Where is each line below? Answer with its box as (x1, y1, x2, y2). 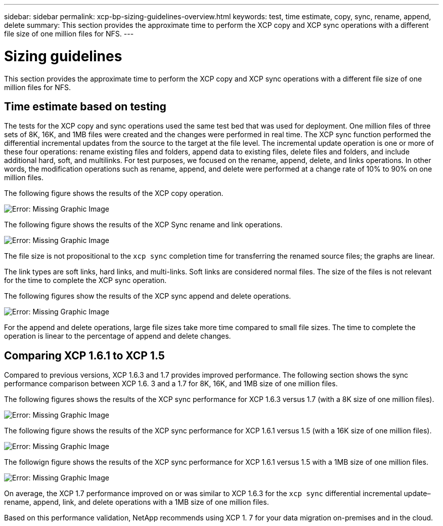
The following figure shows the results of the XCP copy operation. (4, 189, 224, 198)
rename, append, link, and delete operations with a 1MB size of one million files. (4, 498, 269, 507)
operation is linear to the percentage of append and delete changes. (4, 332, 231, 341)
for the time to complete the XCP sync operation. (4, 276, 167, 285)
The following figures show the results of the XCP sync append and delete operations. (4, 292, 291, 301)
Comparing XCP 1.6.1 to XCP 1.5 (4, 349, 165, 362)
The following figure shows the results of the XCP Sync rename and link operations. (4, 220, 283, 229)
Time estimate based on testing (4, 100, 166, 113)
